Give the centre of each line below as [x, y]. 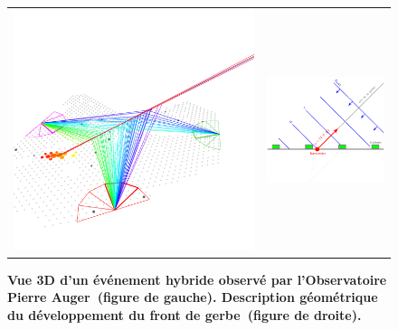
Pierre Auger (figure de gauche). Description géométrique [193, 297]
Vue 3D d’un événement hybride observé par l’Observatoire [197, 279]
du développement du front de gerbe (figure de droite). [185, 314]
